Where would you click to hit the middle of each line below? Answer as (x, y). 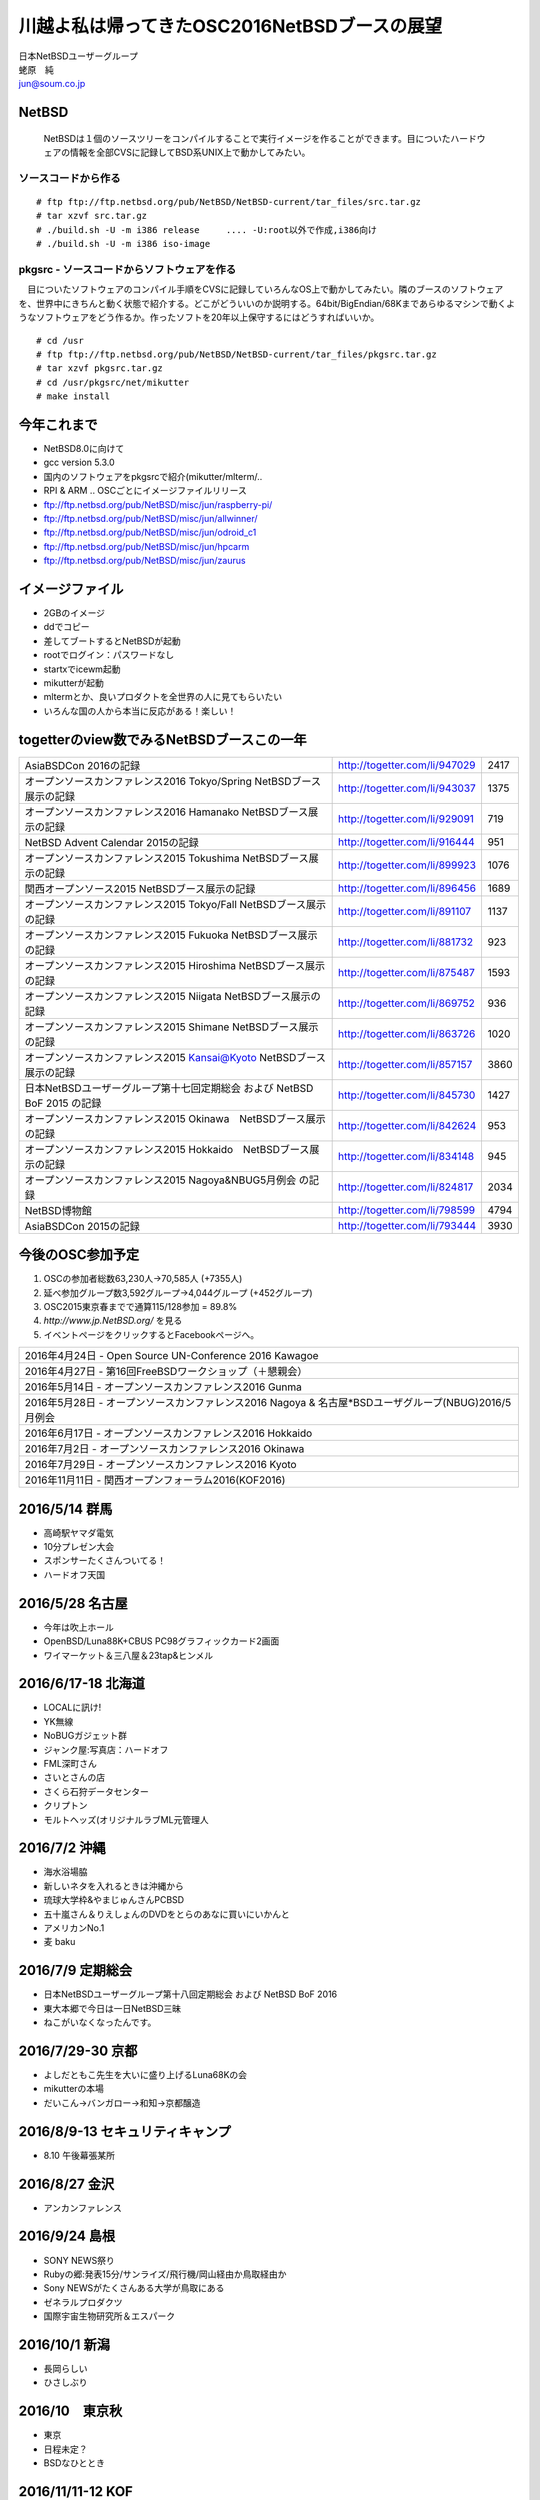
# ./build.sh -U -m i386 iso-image (123, 244)
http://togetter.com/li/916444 (406, 842)
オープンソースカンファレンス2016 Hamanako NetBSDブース (166, 812)
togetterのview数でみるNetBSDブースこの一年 (162, 739)
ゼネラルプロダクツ (83, 2302)
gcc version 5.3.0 (79, 462)
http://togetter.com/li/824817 (405, 1187)
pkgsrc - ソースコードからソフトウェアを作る (127, 270)
